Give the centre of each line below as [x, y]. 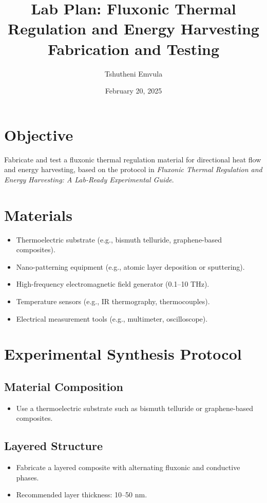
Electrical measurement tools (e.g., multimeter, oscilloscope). [112, 318]
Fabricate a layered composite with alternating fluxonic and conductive [128, 467]
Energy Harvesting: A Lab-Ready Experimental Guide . [89, 179]
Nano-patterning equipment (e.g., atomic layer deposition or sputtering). [130, 266]
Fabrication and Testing [133, 49]
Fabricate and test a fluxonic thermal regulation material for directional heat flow [133, 159]
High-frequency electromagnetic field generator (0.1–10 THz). [113, 284]
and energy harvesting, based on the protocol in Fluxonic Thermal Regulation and [133, 169]
